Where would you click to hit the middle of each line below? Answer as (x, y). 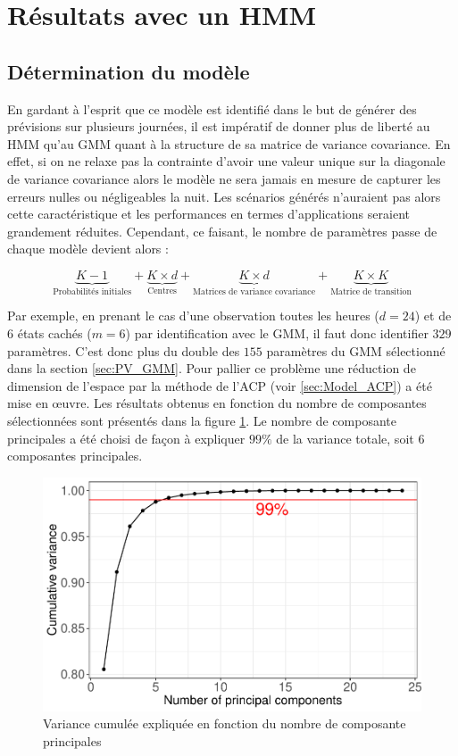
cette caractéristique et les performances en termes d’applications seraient (208, 214)
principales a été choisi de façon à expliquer (126, 438)
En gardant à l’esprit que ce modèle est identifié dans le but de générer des (212, 108)
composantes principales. (75, 456)
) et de (433, 316)
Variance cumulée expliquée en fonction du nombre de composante (225, 723)
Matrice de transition (371, 291)
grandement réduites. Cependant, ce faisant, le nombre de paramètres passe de (222, 231)
